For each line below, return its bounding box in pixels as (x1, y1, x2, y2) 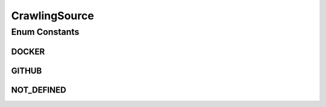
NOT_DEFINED (11, 85, 66, 95)
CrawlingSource (11, 9, 94, 22)
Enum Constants (11, 26, 80, 37)
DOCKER (11, 46, 45, 57)
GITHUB (11, 66, 42, 76)
